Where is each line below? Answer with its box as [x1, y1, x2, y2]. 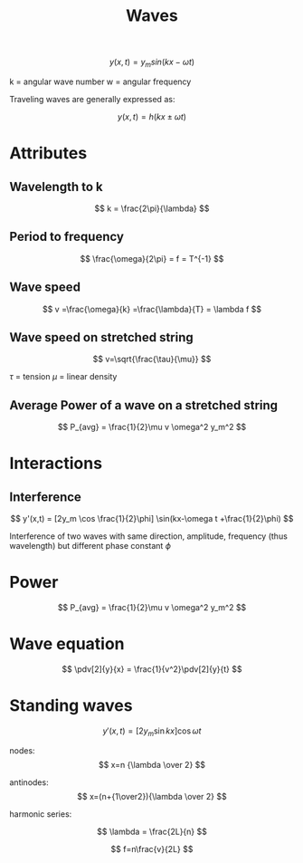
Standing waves [9, 695, 133, 716]
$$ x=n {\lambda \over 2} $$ [98, 759, 206, 770]
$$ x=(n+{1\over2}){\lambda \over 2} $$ [76, 791, 228, 801]
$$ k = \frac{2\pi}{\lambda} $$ [94, 203, 210, 214]
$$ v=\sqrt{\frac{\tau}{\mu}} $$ [92, 354, 212, 365]
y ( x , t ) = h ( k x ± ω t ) [117, 110, 187, 122]
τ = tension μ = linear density [9, 371, 118, 382]
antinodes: [9, 776, 49, 788]
